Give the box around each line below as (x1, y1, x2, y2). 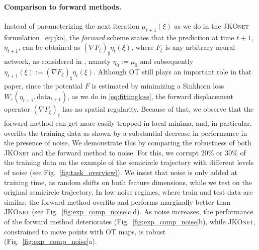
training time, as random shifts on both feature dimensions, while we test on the (4, 177, 252, 187)
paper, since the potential (4, 80, 83, 91)
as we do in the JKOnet (174, 20, 249, 31)
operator (4, 104, 30, 114)
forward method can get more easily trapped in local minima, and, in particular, (4, 117, 252, 128)
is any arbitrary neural (165, 42, 235, 52)
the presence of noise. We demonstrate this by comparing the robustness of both (4, 137, 251, 148)
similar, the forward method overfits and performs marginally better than (4, 196, 231, 207)
